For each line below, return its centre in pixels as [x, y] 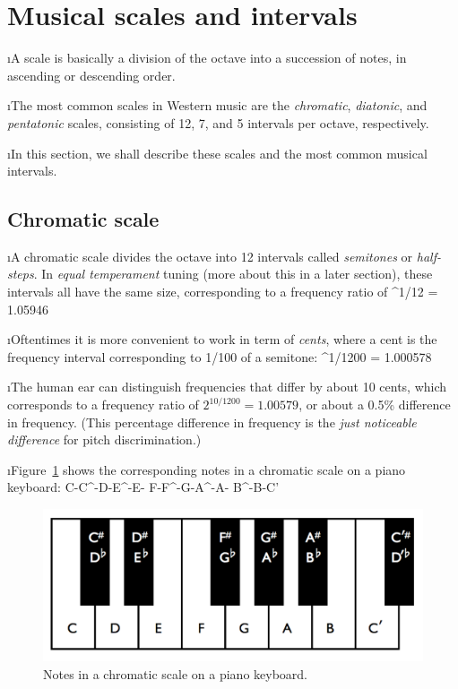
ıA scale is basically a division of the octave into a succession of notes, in [207, 58]
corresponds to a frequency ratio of [103, 405]
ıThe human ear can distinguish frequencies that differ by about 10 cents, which [227, 387]
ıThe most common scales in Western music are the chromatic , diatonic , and [217, 105]
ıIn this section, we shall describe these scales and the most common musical [217, 153]
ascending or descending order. [91, 75]
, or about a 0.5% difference [375, 405]
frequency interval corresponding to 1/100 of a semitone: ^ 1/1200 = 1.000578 [220, 356]
